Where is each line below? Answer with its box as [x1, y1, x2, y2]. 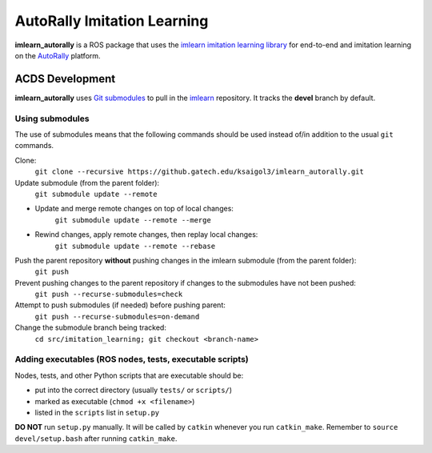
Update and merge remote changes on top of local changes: [34, 204, 234, 214]
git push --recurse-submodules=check [34, 290, 183, 299]
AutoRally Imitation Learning [14, 12, 209, 30]
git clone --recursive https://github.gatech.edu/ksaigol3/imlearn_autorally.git [34, 167, 364, 176]
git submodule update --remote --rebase [54, 241, 216, 251]
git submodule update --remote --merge [54, 215, 211, 224]
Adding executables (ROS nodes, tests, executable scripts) [14, 354, 250, 365]
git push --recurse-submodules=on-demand [34, 312, 200, 321]
